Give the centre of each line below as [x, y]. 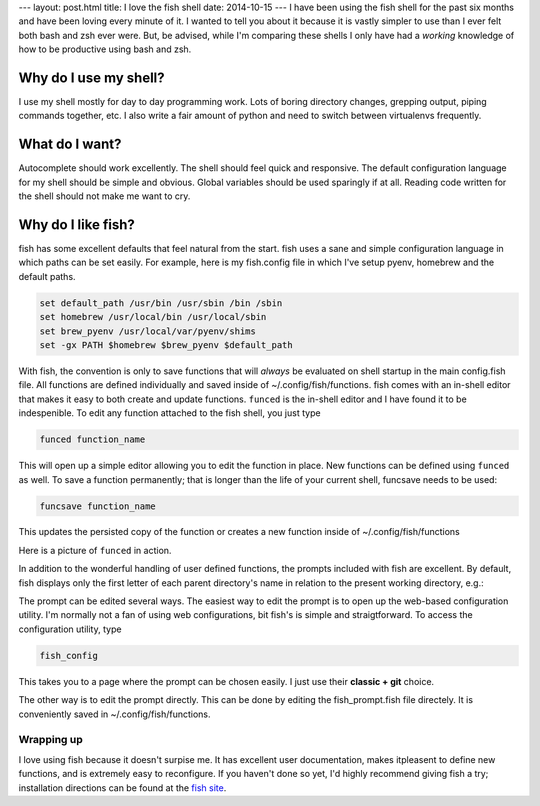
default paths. [47, 276]
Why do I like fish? [76, 224]
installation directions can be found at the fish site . [122, 787]
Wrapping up [51, 740]
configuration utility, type [70, 629]
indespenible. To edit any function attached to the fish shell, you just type [169, 413]
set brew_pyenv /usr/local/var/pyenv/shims [148, 331]
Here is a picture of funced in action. [95, 550]
